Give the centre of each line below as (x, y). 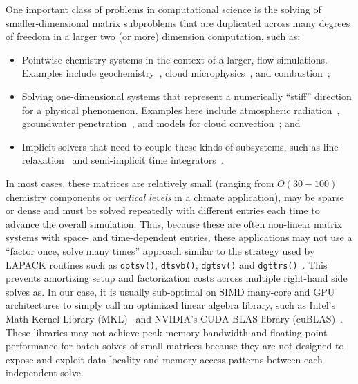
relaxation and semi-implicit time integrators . (123, 160)
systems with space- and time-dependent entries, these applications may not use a (179, 237)
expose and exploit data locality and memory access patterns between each (164, 359)
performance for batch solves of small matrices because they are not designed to (175, 346)
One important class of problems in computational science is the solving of (163, 9)
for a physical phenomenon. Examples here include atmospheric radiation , (181, 109)
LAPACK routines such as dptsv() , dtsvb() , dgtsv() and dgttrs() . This (167, 264)
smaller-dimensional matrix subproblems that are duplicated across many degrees (178, 22)
